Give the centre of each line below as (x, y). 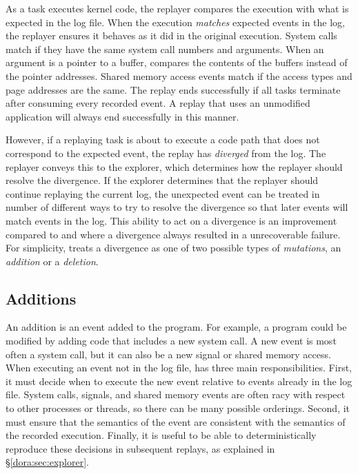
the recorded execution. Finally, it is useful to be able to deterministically (161, 435)
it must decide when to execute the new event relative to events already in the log (179, 381)
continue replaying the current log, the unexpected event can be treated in (163, 193)
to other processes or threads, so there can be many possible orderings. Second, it (178, 408)
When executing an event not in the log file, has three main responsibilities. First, (179, 368)
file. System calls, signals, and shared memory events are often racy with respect (176, 394)
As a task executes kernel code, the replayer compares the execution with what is (177, 8)
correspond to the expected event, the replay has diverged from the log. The (166, 153)
